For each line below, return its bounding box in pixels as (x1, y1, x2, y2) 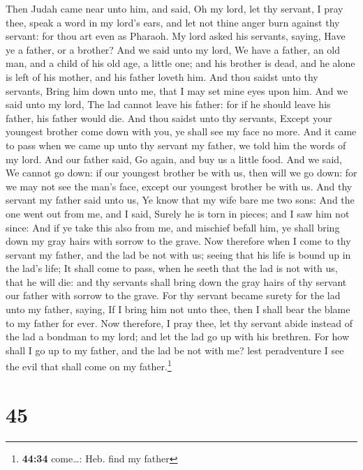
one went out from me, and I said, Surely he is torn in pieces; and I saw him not (6, 206, 350, 220)
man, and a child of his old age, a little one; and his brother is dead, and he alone (6, 56, 355, 70)
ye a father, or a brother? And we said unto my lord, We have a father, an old (6, 42, 341, 56)
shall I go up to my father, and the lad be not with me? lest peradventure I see (6, 342, 344, 357)
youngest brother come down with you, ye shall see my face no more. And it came (6, 124, 357, 139)
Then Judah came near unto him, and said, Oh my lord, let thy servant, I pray (6, 1, 343, 15)
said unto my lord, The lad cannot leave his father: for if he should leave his (6, 97, 331, 112)
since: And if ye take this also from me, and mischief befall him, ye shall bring (6, 220, 340, 234)
